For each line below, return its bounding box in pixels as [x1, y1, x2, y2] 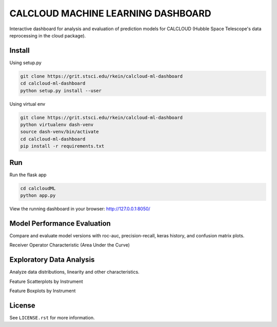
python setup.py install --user [20, 88, 102, 93]
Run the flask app [9, 172, 47, 178]
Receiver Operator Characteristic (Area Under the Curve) [9, 242, 130, 248]
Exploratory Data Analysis [9, 255, 95, 264]
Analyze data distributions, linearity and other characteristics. [9, 269, 140, 275]
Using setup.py [9, 59, 42, 66]
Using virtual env [9, 100, 46, 107]
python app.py [20, 193, 56, 198]
